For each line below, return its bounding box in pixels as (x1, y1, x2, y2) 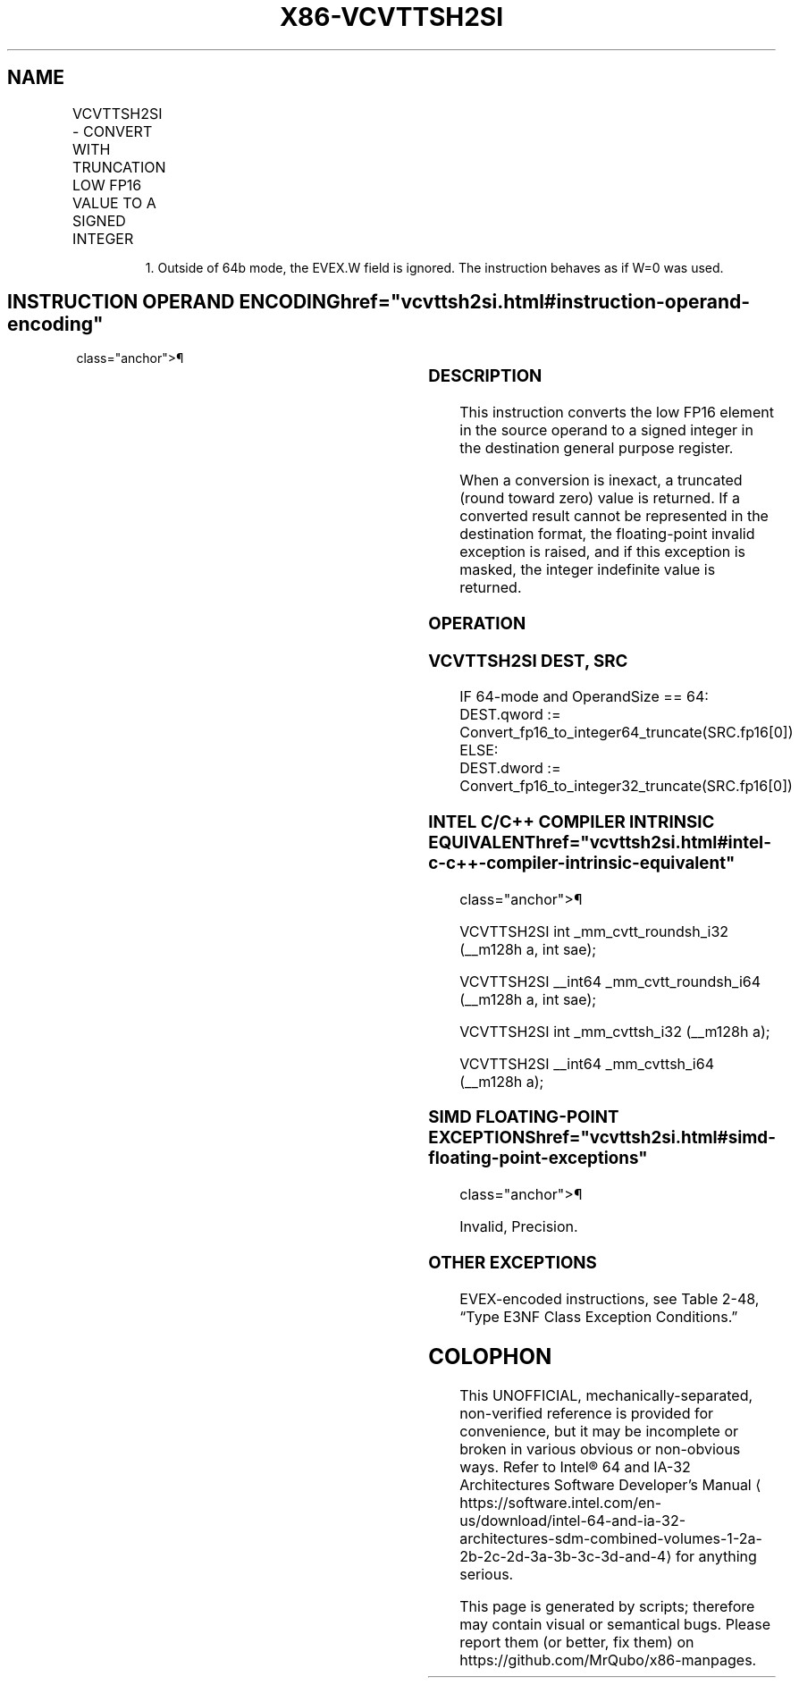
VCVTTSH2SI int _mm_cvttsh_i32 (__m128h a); (459, 1022, 770, 1040)
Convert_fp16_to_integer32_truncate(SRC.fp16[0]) (459, 777, 793, 796)
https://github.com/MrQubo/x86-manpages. (459, 1651, 757, 1670)
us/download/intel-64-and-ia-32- (459, 1512, 685, 1530)
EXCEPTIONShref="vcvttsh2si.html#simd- (428, 1127, 776, 1149)
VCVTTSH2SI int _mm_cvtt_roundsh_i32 (459, 922, 729, 940)
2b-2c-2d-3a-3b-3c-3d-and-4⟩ (459, 1547, 672, 1566)
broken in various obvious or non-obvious (459, 1440, 741, 1459)
